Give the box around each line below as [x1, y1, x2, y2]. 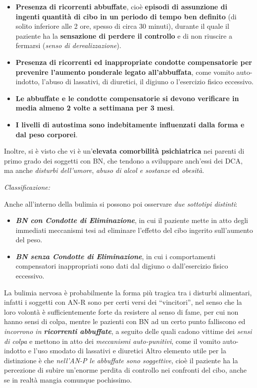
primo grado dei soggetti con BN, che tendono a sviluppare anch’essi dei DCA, [4, 155, 243, 166]
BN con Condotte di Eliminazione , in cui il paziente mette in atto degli [15, 215, 248, 225]
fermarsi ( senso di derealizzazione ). [15, 40, 121, 51]
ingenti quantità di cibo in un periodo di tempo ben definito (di [15, 11, 237, 21]
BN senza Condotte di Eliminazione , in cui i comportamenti [15, 251, 216, 261]
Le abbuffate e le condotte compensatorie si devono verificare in [15, 93, 239, 103]
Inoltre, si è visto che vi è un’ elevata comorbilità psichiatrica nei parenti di [4, 146, 245, 156]
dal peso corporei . [15, 129, 78, 139]
